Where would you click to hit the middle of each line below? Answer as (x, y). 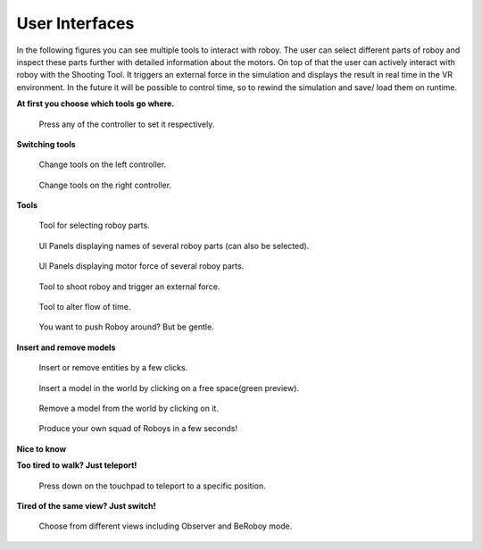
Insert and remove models (66, 347)
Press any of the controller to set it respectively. (127, 124)
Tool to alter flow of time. (85, 307)
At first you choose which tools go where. (96, 104)
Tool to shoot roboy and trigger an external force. (129, 287)
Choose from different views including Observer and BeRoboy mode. (166, 526)
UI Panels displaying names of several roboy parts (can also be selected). (174, 246)
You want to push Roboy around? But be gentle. (126, 327)
